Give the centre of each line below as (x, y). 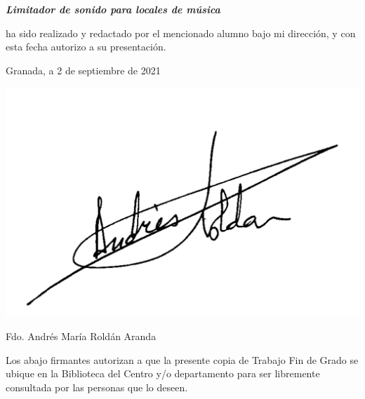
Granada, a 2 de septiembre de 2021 (83, 70)
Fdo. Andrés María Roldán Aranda (81, 336)
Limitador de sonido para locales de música (113, 9)
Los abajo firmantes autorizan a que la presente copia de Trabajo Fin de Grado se (182, 359)
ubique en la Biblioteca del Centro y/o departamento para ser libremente (163, 373)
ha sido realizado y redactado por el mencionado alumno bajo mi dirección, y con (181, 33)
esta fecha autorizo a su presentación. (86, 47)
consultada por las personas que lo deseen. (97, 387)
